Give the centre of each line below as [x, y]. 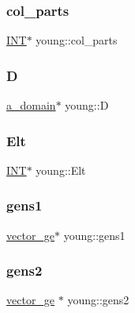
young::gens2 [98, 300]
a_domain [31, 105]
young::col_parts [77, 40]
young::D [87, 105]
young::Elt [61, 170]
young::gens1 [94, 235]
